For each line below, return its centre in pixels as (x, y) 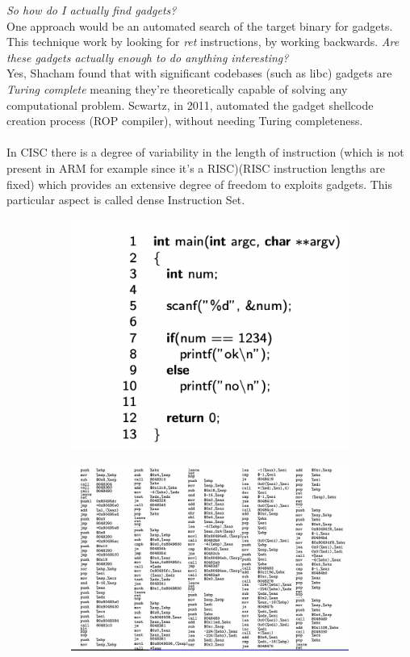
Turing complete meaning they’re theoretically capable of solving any (177, 88)
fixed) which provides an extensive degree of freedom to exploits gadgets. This (200, 184)
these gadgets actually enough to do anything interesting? (148, 57)
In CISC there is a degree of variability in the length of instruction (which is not (205, 152)
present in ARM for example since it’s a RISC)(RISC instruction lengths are (196, 167)
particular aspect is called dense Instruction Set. (126, 200)
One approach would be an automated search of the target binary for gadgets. (200, 25)
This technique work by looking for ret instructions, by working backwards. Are (203, 42)
